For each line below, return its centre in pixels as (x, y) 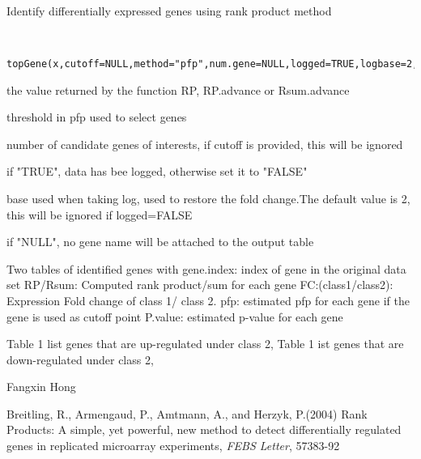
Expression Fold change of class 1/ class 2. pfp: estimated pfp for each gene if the (208, 300)
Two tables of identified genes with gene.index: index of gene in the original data (206, 268)
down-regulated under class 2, (80, 359)
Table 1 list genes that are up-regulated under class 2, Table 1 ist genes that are (205, 344)
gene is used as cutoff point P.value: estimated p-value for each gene (175, 316)
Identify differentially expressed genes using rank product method (169, 11)
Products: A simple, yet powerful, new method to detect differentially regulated (204, 429)
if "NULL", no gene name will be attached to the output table (160, 242)
